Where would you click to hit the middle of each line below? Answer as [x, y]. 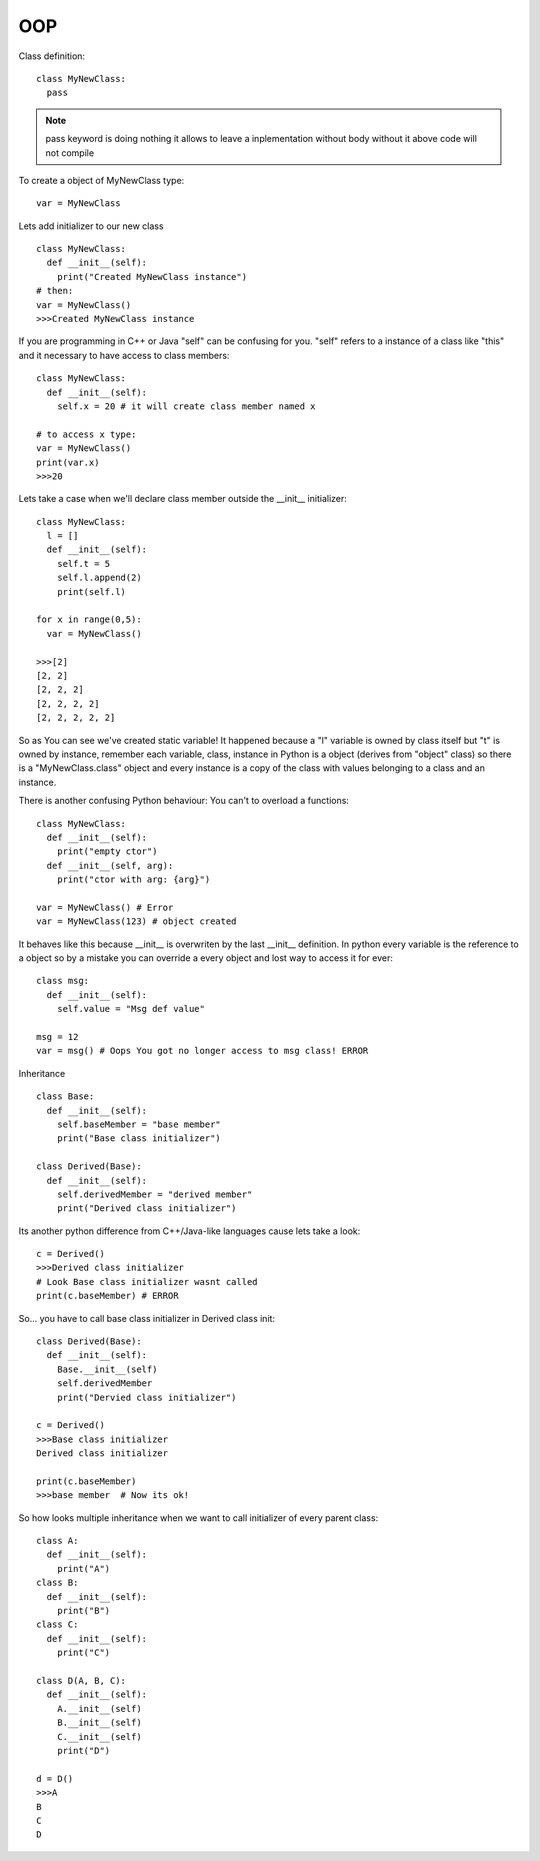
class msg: [63, 981]
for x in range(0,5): [89, 619]
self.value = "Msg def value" [130, 1009]
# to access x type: [86, 434]
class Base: [65, 1096]
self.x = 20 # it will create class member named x [186, 406]
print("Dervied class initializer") [146, 1397]
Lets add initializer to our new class [91, 226]
